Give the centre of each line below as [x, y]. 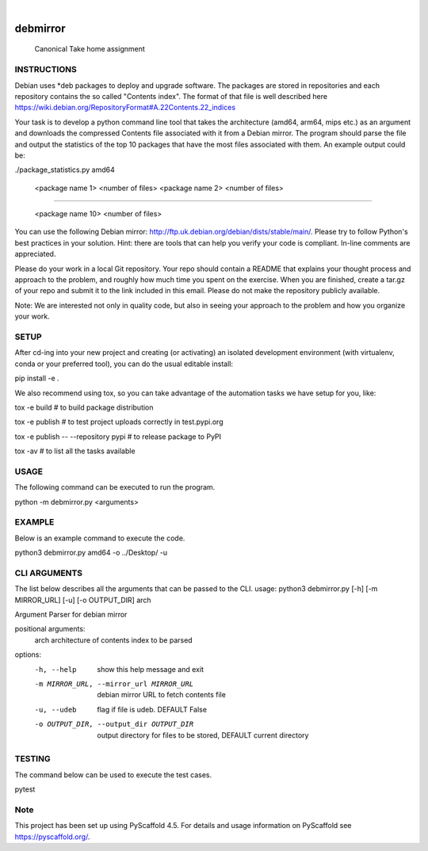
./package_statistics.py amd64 [65, 170]
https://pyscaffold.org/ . [52, 837]
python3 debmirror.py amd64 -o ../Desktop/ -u [91, 553]
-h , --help [55, 669]
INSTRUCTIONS [46, 70]
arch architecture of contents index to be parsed [114, 640]
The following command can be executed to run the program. [115, 487]
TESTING [32, 759]
